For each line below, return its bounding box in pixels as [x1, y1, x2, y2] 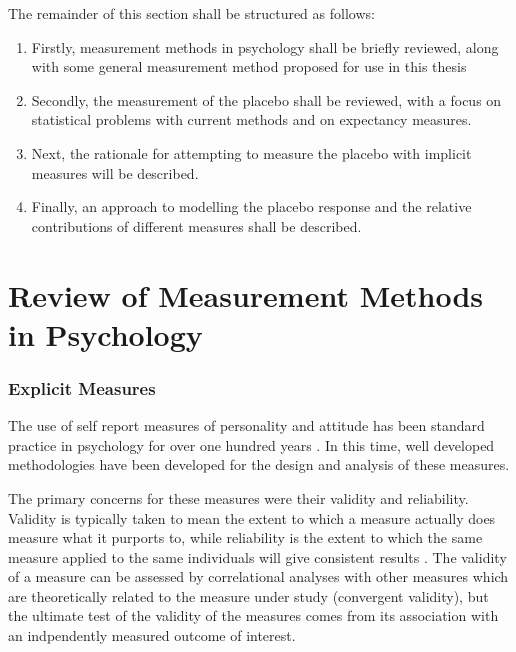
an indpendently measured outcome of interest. [8, 625, 296, 646]
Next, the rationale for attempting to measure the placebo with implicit [31, 142, 472, 163]
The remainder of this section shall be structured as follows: [8, 3, 375, 23]
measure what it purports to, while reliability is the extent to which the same [8, 527, 483, 548]
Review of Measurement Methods [8, 274, 484, 315]
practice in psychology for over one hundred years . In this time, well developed [8, 434, 495, 455]
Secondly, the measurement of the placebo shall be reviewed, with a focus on [31, 89, 502, 110]
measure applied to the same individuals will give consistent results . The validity [8, 546, 507, 567]
